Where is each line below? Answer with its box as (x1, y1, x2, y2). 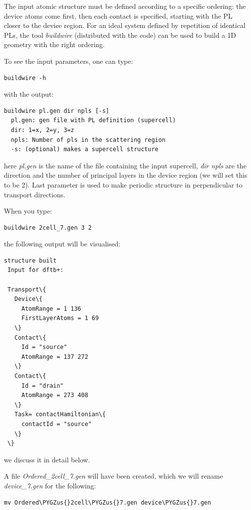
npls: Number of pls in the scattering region (11, 136, 166, 143)
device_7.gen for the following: (4, 480, 96, 490)
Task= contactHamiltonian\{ (14, 411, 106, 418)
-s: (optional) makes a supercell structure (11, 146, 158, 153)
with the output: (4, 89, 54, 99)
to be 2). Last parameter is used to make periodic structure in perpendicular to (4, 179, 243, 189)
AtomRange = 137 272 (21, 353, 88, 360)
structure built (4, 257, 57, 264)
